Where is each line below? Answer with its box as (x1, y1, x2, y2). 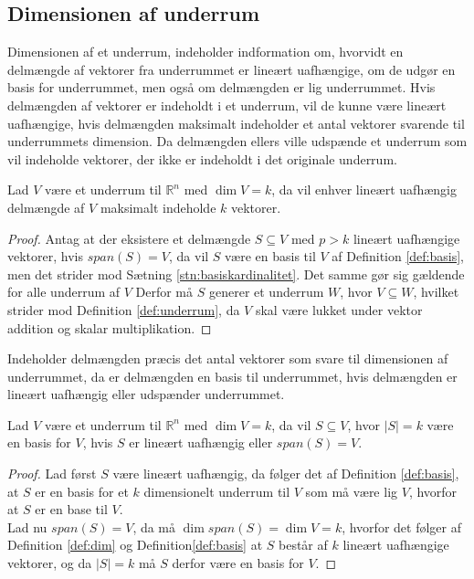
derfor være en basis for (172, 553, 304, 573)
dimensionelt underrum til (143, 481, 290, 500)
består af (279, 535, 328, 554)
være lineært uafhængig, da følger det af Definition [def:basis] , (112, 464, 459, 483)
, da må (132, 517, 176, 536)
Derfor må (135, 282, 194, 301)
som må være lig (305, 481, 398, 500)
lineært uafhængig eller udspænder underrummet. (7, 384, 285, 404)
